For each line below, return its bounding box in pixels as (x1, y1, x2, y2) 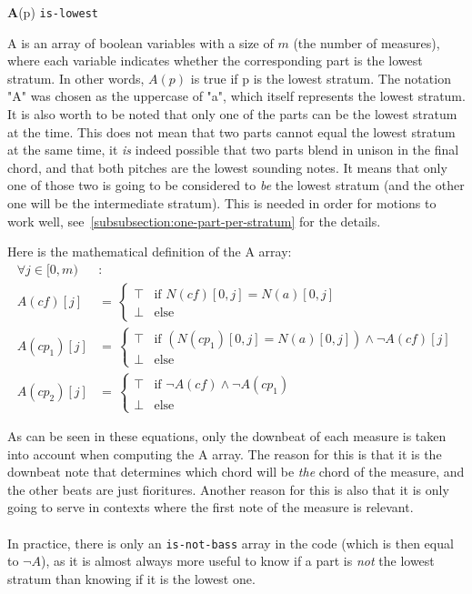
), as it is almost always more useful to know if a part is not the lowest (40, 551, 435, 570)
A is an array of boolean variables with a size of (7, 33, 274, 52)
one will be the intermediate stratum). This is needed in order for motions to (7, 194, 437, 212)
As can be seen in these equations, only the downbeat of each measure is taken (7, 427, 447, 446)
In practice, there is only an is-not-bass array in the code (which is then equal (7, 533, 454, 552)
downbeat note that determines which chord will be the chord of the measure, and (7, 462, 465, 481)
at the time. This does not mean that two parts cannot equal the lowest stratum (7, 122, 456, 141)
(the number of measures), (293, 33, 440, 52)
